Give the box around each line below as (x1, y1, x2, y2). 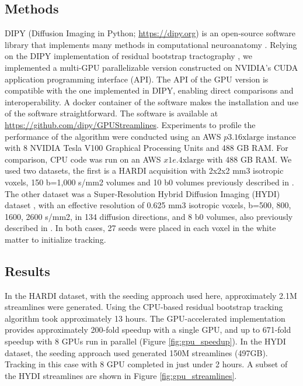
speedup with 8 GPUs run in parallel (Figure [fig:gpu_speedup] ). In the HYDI (5, 335, 286, 347)
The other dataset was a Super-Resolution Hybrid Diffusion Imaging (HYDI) (5, 187, 280, 199)
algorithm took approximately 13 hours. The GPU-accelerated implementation (5, 312, 285, 324)
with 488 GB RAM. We (207, 153, 292, 165)
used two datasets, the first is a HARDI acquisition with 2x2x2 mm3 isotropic (5, 164, 284, 177)
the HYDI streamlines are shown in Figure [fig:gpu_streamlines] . (5, 369, 237, 381)
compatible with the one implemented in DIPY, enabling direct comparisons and (5, 84, 294, 96)
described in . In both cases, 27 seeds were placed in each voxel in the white (5, 222, 276, 234)
